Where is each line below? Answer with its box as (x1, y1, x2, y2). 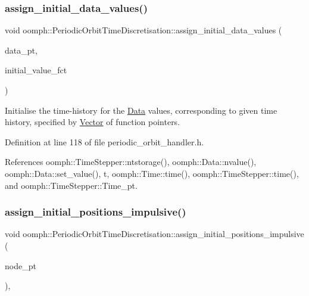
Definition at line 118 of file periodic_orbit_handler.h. (5, 135, 204, 148)
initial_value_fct (5, 64, 67, 76)
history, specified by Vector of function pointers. (5, 116, 180, 128)
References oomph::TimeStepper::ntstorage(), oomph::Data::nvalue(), (5, 155, 257, 168)
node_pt (5, 259, 36, 272)
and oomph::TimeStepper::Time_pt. (5, 179, 138, 191)
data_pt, (5, 43, 38, 56)
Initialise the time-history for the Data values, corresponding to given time (5, 104, 277, 116)
